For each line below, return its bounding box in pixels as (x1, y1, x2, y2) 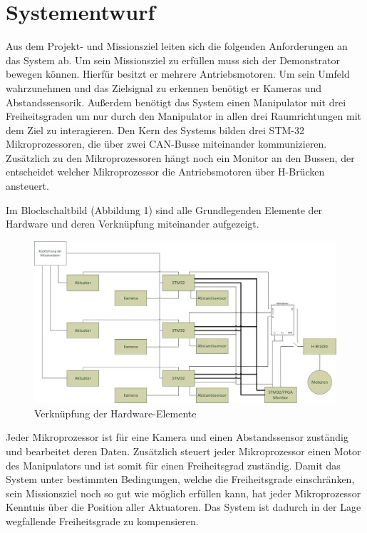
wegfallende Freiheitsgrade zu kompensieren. (6, 513, 199, 528)
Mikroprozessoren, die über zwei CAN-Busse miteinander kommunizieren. (6, 136, 327, 151)
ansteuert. (6, 178, 49, 193)
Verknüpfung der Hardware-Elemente (34, 405, 197, 420)
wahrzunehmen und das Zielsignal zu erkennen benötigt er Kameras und (6, 80, 321, 95)
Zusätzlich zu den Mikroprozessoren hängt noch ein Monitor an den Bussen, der (6, 150, 355, 165)
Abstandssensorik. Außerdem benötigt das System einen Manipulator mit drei (6, 94, 346, 109)
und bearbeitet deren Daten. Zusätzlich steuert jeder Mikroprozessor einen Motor (6, 443, 361, 458)
